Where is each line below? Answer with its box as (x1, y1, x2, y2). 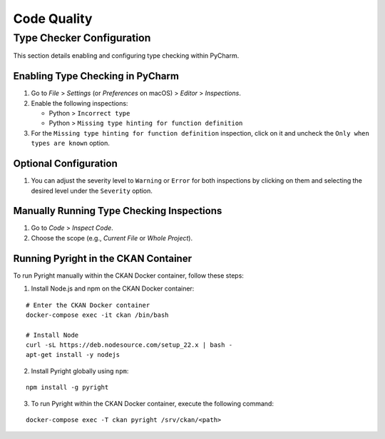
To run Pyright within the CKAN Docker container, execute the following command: (31, 399, 274, 408)
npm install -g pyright (26, 383, 109, 392)
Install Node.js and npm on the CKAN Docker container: (31, 284, 195, 293)
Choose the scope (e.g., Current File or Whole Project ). (31, 233, 192, 242)
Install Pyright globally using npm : (31, 366, 129, 375)
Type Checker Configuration (13, 31, 151, 44)
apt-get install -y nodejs (26, 350, 120, 359)
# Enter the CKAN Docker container (26, 301, 150, 309)
